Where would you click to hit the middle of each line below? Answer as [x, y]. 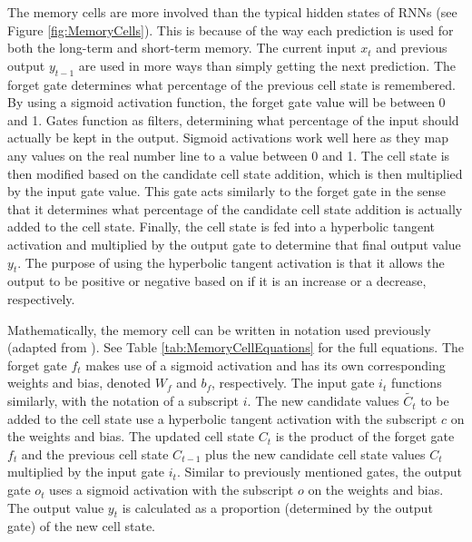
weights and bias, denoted [79, 383]
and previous [412, 48]
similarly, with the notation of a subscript [123, 401]
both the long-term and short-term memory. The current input [182, 48]
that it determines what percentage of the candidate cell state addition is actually [235, 208]
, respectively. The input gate [293, 383]
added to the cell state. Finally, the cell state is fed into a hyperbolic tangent [221, 227]
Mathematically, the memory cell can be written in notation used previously [219, 329]
